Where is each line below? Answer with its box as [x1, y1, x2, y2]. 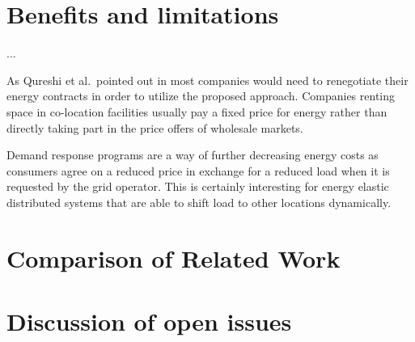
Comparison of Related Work [6, 241, 341, 274]
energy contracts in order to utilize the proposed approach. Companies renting [6, 87, 396, 104]
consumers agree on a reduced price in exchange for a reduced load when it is [6, 162, 390, 179]
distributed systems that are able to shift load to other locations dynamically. [6, 193, 392, 210]
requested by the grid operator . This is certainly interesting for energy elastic [6, 178, 389, 195]
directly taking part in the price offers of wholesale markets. [6, 119, 303, 136]
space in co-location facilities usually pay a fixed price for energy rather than [6, 103, 387, 120]
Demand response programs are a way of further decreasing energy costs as [6, 146, 379, 163]
